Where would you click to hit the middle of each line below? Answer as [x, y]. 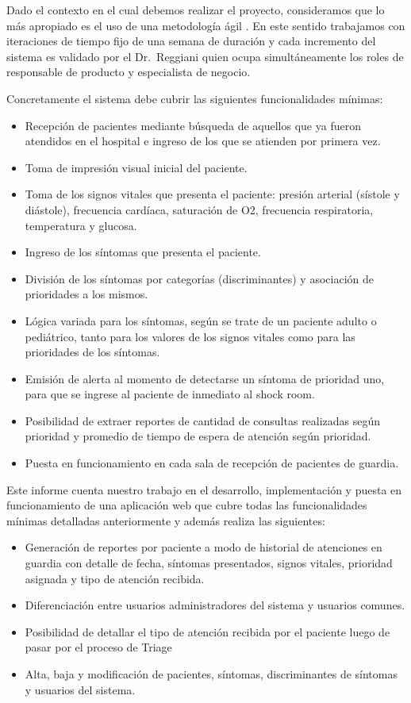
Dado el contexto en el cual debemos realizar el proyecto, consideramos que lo [196, 10]
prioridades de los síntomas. [92, 352]
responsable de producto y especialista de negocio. [129, 72]
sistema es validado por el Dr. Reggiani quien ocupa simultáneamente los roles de [205, 56]
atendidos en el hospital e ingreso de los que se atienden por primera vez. [203, 141]
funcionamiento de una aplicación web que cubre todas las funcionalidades [187, 505]
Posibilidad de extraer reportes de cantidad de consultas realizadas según [203, 420]
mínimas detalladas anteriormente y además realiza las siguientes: [166, 520]
